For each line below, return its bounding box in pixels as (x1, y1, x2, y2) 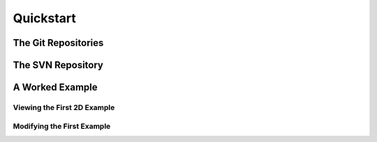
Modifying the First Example (13, 121, 111, 131)
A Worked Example (13, 81, 98, 93)
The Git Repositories (13, 37, 104, 49)
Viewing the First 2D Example (13, 102, 115, 112)
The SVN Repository (13, 59, 104, 71)
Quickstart (13, 10, 77, 26)
